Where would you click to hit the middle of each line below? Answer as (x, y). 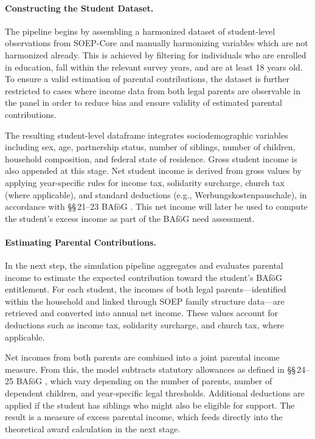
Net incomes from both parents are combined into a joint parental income (142, 357)
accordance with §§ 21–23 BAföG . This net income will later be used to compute (156, 206)
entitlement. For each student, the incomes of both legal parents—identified (146, 289)
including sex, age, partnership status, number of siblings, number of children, (150, 147)
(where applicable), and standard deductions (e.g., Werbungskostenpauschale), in (156, 194)
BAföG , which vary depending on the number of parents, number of (144, 381)
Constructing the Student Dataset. (79, 8)
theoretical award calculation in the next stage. (93, 428)
